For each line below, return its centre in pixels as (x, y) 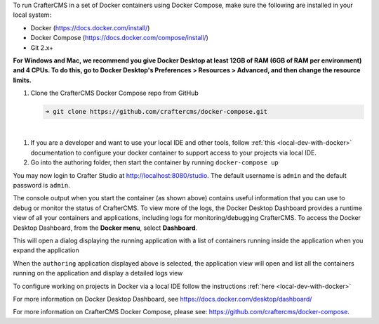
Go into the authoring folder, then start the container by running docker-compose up (154, 162)
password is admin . (41, 186)
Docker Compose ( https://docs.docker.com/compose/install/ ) (119, 38)
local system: (32, 15)
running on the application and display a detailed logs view (98, 273)
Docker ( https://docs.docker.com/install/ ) (90, 27)
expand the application (46, 250)
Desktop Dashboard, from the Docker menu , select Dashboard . (105, 228)
